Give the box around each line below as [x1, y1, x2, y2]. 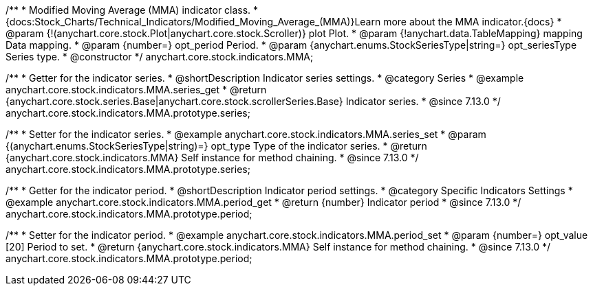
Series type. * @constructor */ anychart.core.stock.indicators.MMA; [6, 51, 314, 62]
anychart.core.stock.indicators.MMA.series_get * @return [6, 84, 267, 95]
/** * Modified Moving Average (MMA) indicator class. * [6, 4, 259, 16]
